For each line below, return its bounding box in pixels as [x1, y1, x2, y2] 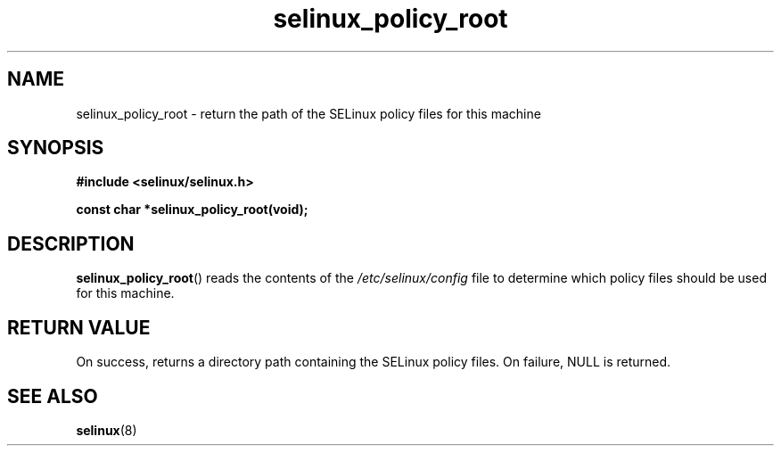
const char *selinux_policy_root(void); [76, 202, 308, 218]
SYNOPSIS [7, 136, 104, 160]
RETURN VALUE [7, 316, 151, 339]
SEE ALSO [7, 384, 98, 408]
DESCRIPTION [7, 232, 135, 255]
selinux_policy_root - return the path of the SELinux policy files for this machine [76, 105, 541, 121]
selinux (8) [76, 422, 137, 438]
